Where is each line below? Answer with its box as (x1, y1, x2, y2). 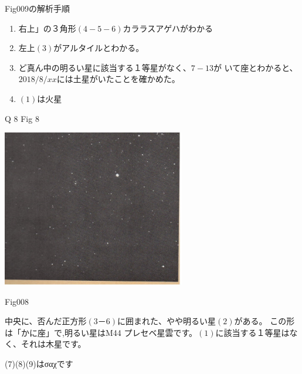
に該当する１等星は (215, 326, 290, 338)
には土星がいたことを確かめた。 (56, 73, 180, 85)
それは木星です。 (21, 338, 86, 350)
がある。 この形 (234, 315, 295, 327)
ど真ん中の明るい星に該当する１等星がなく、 (18, 61, 191, 73)
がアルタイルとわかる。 (53, 42, 144, 54)
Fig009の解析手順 (5, 2, 70, 14)
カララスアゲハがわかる (123, 22, 213, 34)
